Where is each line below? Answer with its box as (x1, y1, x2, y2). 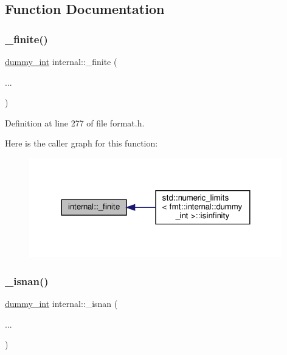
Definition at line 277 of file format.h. (5, 116, 145, 129)
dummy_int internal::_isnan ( (5, 297, 118, 309)
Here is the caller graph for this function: (5, 137, 158, 150)
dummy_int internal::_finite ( (5, 55, 117, 67)
